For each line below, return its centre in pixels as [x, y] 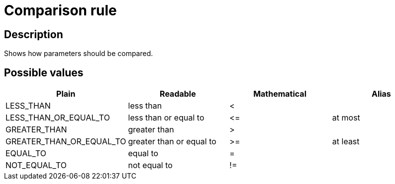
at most [346, 118]
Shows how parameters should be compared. [79, 54]
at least [346, 142]
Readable [178, 94]
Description [34, 34]
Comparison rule [60, 10]
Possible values [44, 72]
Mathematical [280, 94]
